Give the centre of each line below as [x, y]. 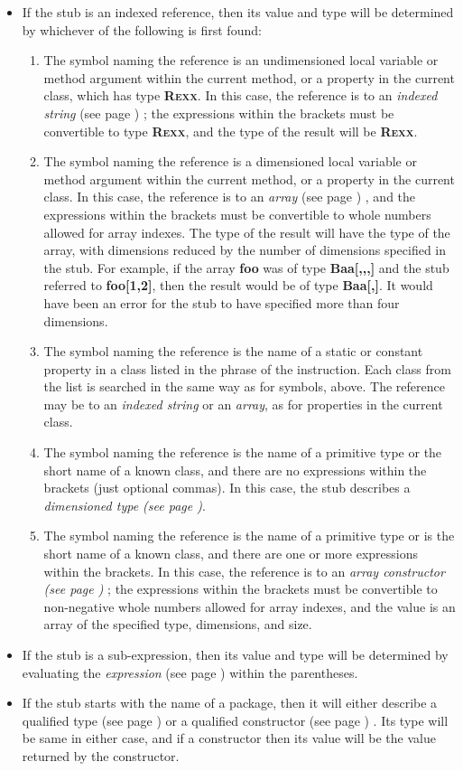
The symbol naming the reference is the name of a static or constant [233, 351]
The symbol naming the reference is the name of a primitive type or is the [249, 536]
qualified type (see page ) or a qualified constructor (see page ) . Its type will [235, 720]
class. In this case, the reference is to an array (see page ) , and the [230, 197]
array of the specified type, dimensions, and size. [178, 624]
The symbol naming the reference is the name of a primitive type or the [243, 452]
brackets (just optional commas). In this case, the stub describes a [227, 488]
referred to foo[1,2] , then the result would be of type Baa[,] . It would [238, 285]
